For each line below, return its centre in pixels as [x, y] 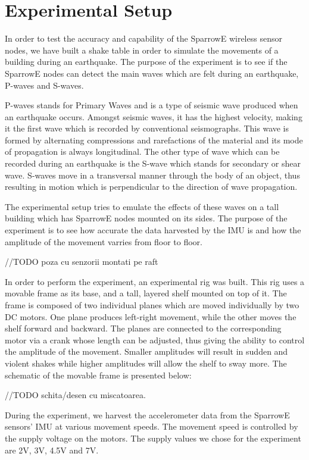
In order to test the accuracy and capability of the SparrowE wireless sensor [143, 38]
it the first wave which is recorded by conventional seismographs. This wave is [147, 128]
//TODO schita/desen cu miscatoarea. [75, 395]
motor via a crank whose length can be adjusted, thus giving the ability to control [155, 339]
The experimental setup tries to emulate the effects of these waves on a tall [142, 206]
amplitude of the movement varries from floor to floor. [104, 241]
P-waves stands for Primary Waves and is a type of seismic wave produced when [152, 105]
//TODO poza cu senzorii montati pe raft [82, 262]
